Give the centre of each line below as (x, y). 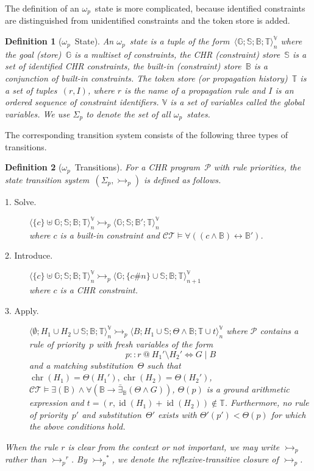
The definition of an (42, 8)
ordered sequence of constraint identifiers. (82, 102)
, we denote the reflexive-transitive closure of (195, 459)
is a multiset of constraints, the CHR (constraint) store (177, 54)
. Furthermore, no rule (267, 403)
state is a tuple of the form (180, 41)
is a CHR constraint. (99, 290)
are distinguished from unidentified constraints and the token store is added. (148, 20)
